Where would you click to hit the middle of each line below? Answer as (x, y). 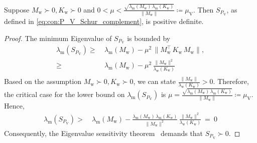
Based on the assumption (43, 81)
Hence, (14, 106)
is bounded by (149, 38)
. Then (203, 9)
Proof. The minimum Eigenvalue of (58, 38)
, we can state (154, 81)
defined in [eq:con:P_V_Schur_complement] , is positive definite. (104, 21)
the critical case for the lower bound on (65, 94)
